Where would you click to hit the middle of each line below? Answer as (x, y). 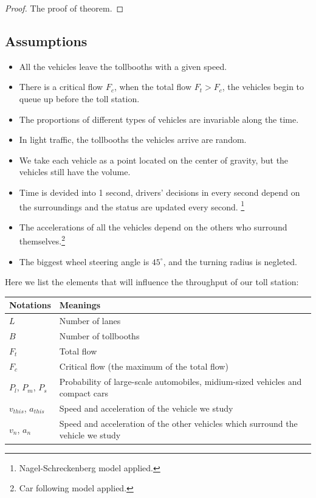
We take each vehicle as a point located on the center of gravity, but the (154, 160)
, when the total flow (153, 87)
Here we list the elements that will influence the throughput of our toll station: (152, 282)
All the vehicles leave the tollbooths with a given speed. (123, 66)
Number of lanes (90, 321)
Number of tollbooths (99, 336)
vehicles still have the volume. (75, 172)
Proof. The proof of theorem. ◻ (64, 8)
